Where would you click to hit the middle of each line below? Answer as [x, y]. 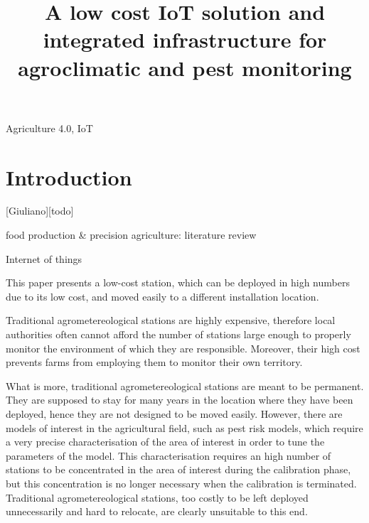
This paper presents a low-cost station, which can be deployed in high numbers [178, 282]
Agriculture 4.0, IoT [49, 128]
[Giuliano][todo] [40, 211]
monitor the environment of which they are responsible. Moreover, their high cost [183, 348]
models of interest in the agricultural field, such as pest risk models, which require [184, 427]
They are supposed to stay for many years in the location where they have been [180, 400]
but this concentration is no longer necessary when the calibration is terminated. [181, 483]
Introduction [69, 177]
